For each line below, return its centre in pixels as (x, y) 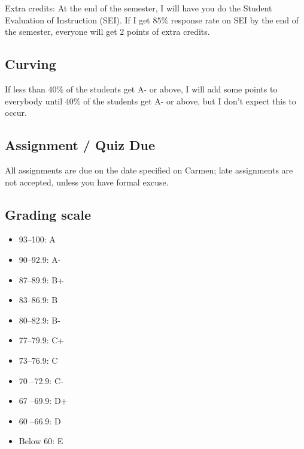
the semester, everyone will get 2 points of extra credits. (107, 32)
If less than (25, 89)
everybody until (34, 101)
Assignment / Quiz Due (80, 145)
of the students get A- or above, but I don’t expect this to (190, 101)
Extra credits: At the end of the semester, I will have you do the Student (139, 8)
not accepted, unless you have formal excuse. (87, 182)
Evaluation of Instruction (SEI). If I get (77, 20)
